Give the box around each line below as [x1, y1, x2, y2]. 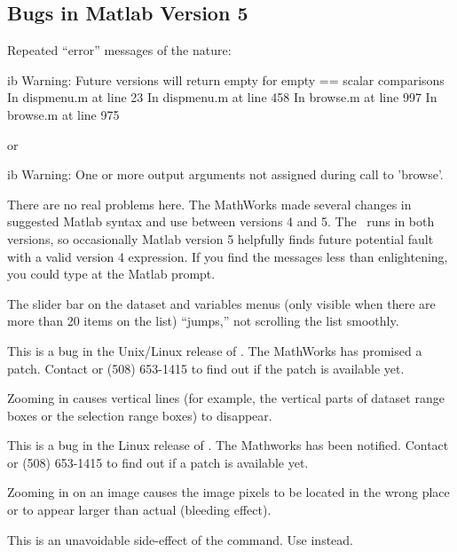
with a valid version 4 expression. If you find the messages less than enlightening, [7, 247, 448, 265]
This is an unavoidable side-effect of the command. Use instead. [7, 530, 354, 548]
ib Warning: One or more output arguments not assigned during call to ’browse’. [7, 165, 444, 184]
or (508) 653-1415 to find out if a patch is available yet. [7, 453, 309, 471]
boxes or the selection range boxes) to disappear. [7, 406, 272, 424]
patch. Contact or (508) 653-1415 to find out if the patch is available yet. [7, 359, 405, 377]
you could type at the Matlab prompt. [7, 264, 216, 283]
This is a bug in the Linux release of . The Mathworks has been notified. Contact [7, 436, 449, 454]
